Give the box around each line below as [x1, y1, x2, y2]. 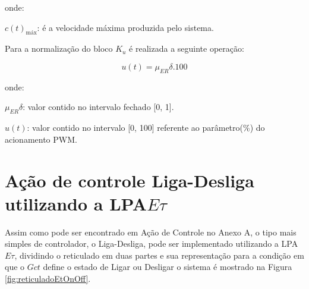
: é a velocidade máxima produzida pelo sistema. [37, 21, 214, 33]
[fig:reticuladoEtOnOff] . [5, 272, 91, 285]
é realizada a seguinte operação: [129, 42, 244, 55]
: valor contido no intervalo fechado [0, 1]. [23, 100, 174, 113]
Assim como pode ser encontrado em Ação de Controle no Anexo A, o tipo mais [5, 225, 297, 238]
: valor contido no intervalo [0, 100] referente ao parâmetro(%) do [27, 121, 265, 134]
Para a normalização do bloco [5, 42, 113, 55]
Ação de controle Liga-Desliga [5, 168, 254, 192]
